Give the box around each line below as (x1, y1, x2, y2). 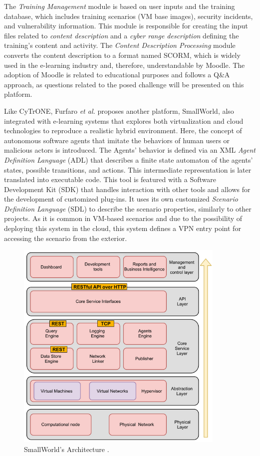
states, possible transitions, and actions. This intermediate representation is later (4, 164, 252, 175)
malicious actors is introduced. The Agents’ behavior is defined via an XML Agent (4, 145, 256, 155)
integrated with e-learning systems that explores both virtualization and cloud (4, 115, 244, 126)
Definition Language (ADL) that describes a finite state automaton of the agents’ (4, 154, 253, 165)
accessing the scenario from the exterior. (4, 232, 127, 243)
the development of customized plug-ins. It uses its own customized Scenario (4, 194, 238, 204)
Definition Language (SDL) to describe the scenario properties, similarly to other (4, 203, 252, 214)
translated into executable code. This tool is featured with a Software (4, 174, 217, 185)
